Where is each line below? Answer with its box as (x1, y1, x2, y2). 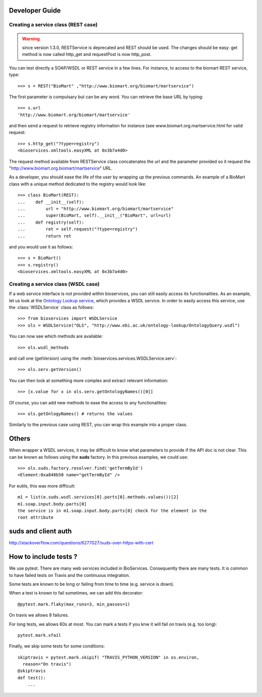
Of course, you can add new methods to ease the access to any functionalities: (9, 400, 167, 405)
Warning (22, 35, 40, 41)
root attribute (17, 515, 54, 520)
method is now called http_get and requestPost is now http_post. (22, 52, 152, 57)
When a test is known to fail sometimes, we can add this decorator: (9, 590, 143, 596)
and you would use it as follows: (9, 244, 73, 250)
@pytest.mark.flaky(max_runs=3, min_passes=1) (17, 601, 131, 607)
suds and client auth (9, 527, 72, 536)
